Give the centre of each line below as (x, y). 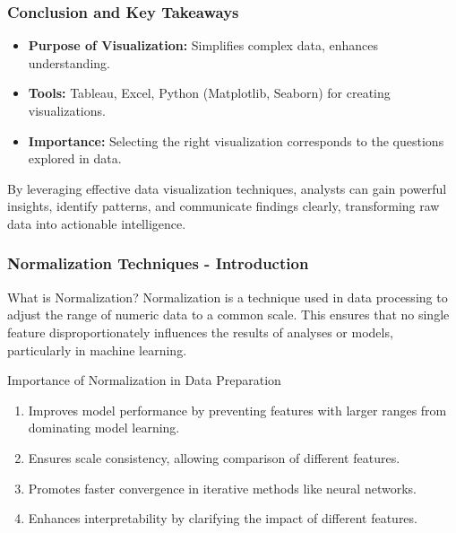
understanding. (69, 62)
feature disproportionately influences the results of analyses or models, (200, 332)
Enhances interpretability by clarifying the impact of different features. (223, 518)
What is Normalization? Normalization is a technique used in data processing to (228, 297)
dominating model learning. (104, 428)
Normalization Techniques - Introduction (158, 263)
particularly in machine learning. (97, 350)
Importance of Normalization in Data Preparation (144, 380)
